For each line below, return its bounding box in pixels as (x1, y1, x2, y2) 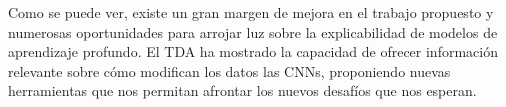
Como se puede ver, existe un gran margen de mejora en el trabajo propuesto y (8, 2, 494, 22)
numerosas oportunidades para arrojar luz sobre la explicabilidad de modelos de (8, 21, 498, 42)
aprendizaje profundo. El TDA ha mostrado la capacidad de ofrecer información (8, 41, 498, 62)
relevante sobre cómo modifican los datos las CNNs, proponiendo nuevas (8, 60, 451, 81)
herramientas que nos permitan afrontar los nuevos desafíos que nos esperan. (8, 80, 477, 101)
